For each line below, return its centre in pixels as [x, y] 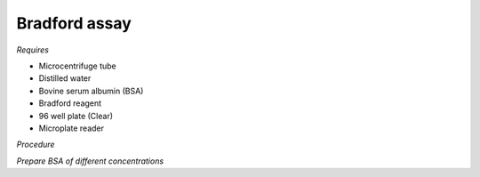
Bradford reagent [70, 103]
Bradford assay [74, 23]
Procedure [36, 145]
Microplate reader [72, 128]
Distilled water [65, 78]
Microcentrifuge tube [78, 66]
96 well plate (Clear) [76, 116]
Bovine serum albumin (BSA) [91, 91]
